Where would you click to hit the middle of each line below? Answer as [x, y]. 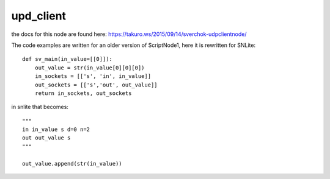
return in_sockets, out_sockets [83, 93]
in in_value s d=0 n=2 [56, 130]
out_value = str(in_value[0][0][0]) [90, 68]
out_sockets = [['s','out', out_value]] [96, 85]
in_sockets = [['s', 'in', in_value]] [93, 76]
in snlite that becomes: [40, 107]
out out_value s [46, 138]
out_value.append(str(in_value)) [72, 163]
